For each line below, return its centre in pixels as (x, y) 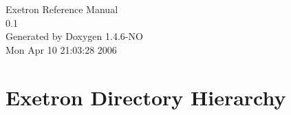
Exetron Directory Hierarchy (146, 97)
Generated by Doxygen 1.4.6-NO (74, 36)
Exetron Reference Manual (62, 9)
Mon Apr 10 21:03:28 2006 (61, 49)
